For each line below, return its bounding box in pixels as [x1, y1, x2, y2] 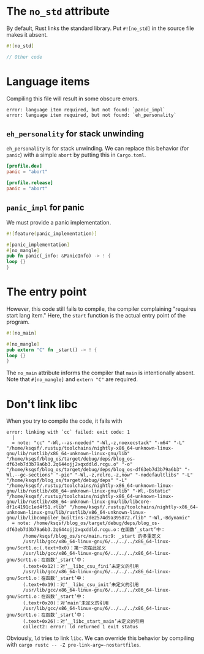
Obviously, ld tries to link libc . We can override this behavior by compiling [6, 634, 194, 642]
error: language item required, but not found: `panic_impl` [6, 106, 166, 113]
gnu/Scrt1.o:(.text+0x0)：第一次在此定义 [6, 545, 106, 551]
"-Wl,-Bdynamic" [149, 515, 191, 521]
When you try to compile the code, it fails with [6, 417, 123, 425]
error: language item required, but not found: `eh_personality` [6, 112, 176, 118]
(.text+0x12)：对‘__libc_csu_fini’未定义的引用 [22, 563, 139, 570]
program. [6, 318, 30, 325]
